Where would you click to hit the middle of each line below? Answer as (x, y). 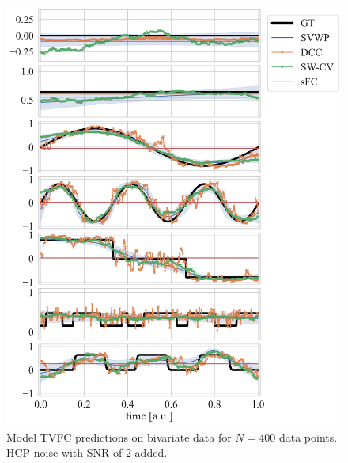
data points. (308, 436)
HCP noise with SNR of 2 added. (87, 452)
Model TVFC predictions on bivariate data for (119, 436)
